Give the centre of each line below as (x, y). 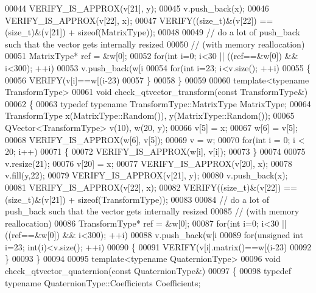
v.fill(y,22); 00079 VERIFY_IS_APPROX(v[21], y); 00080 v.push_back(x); (146, 175)
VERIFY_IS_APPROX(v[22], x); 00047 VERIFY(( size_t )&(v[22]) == (139, 20)
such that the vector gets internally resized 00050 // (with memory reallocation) (155, 44)
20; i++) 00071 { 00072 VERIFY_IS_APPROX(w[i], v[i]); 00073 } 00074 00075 (155, 151)
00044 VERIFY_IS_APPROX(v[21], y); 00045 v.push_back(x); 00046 (137, 8)
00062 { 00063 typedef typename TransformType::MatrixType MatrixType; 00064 (158, 103)
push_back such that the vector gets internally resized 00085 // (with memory (152, 211)
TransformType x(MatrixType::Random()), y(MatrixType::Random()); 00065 (150, 115)
